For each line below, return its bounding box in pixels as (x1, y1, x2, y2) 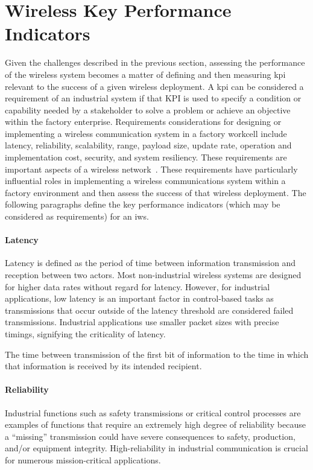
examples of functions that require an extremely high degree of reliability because (5, 418, 306, 431)
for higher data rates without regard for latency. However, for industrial (5, 280, 270, 293)
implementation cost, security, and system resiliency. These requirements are (5, 151, 287, 164)
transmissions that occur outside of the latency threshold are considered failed (5, 303, 294, 316)
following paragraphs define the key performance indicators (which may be (5, 198, 280, 211)
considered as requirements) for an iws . (5, 210, 149, 223)
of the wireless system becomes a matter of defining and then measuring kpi (5, 68, 286, 80)
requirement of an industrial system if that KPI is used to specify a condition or (5, 92, 302, 104)
